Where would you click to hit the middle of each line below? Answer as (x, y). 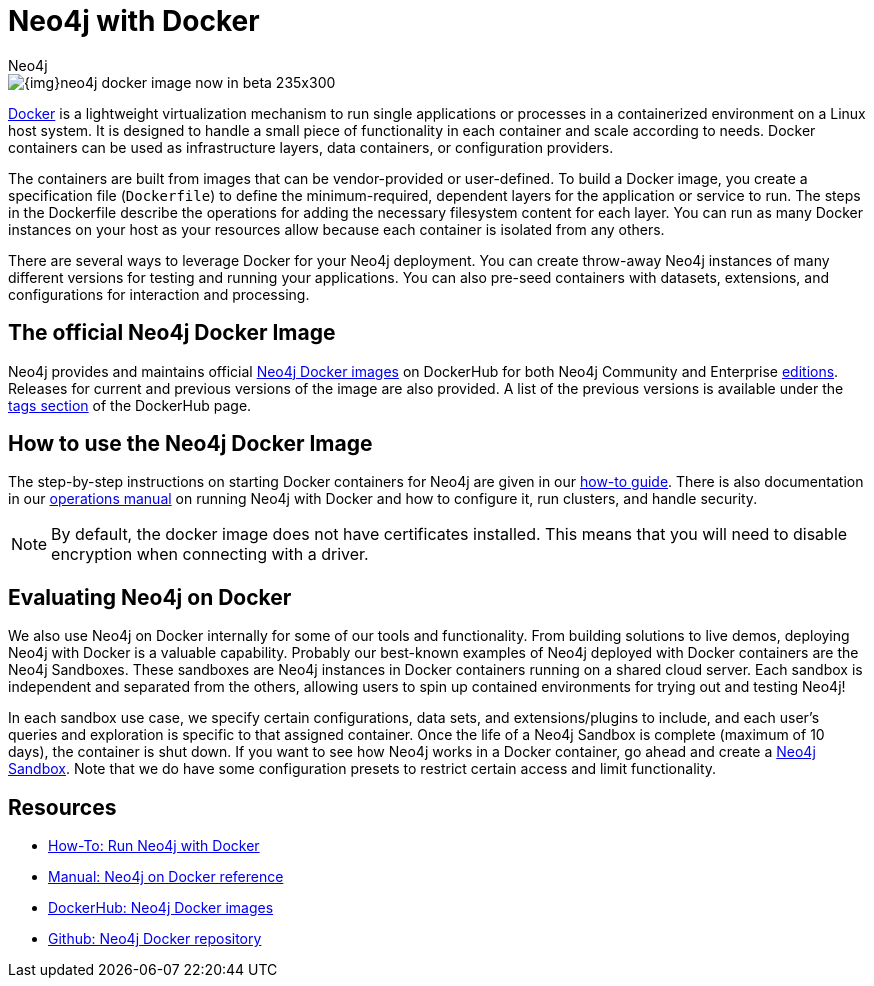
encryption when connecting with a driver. (210, 554)
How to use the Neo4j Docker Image (190, 444)
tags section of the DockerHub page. (130, 405)
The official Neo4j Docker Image (172, 333)
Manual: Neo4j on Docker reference (166, 877)
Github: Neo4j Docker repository (155, 939)
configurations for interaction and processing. (159, 294)
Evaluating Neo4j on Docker (150, 597)
